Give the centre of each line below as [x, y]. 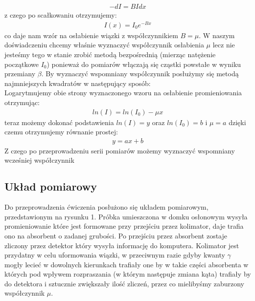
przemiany [20, 74]
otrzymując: [22, 102]
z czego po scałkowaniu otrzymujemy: [61, 15]
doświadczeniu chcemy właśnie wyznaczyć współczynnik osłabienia [104, 45]
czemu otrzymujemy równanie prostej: [61, 132]
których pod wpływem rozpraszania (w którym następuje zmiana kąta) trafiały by [128, 274]
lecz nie [224, 45]
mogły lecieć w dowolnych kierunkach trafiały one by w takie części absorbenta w [127, 264]
